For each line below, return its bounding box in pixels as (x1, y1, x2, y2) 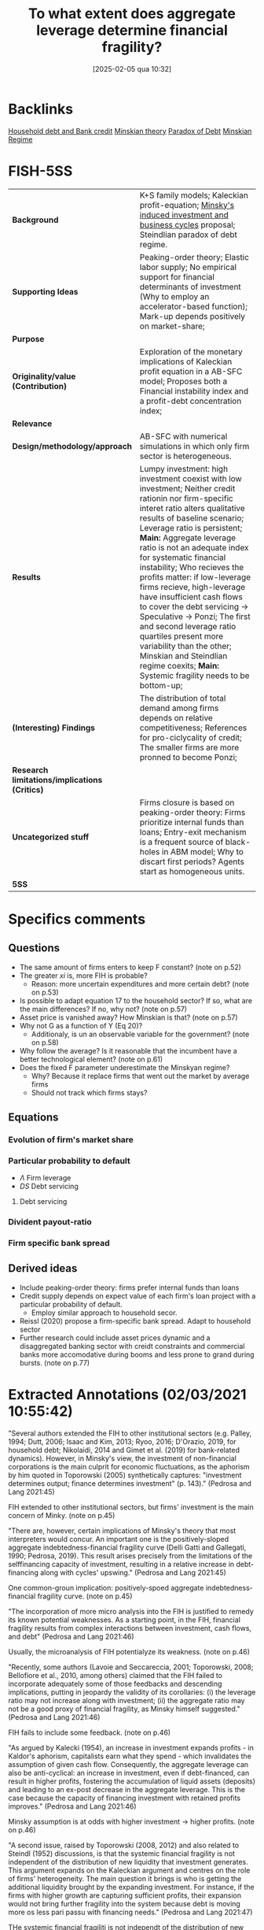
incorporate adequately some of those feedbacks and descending (8, 1679, 222, 1688)
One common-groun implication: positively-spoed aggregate (8, 1583, 204, 1592)
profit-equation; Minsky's (139, 199, 234, 210)
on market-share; (139, 320, 206, 332)
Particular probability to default (8, 1155, 131, 1166)
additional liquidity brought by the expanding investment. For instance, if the (8, 1882, 255, 1891)
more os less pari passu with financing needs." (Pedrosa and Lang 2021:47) (8, 1907, 253, 1917)
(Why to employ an (139, 291, 210, 302)
